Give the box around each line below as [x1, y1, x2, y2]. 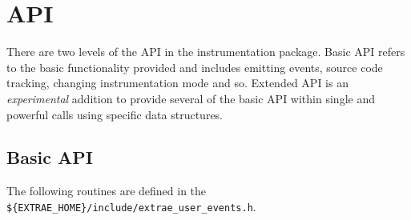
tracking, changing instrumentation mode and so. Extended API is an [6, 74, 349, 91]
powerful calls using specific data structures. [6, 106, 224, 122]
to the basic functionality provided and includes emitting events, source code [6, 58, 383, 75]
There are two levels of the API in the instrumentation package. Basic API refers [6, 43, 405, 60]
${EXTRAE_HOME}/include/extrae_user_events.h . [6, 198, 256, 214]
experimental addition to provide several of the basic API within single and [6, 90, 375, 106]
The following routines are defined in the [6, 182, 207, 199]
